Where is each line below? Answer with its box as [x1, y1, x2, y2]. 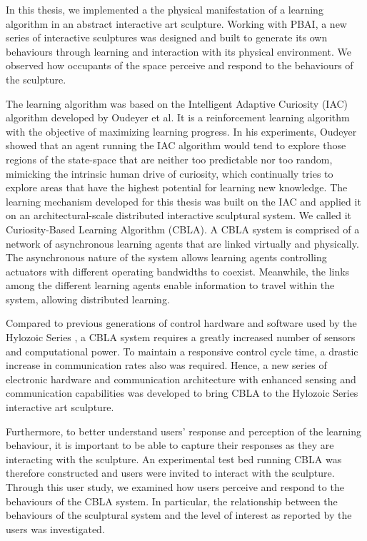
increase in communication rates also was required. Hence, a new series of [6, 358, 327, 373]
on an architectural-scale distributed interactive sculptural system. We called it [6, 208, 351, 223]
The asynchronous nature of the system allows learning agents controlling [6, 250, 327, 265]
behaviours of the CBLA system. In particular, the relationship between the [6, 493, 338, 508]
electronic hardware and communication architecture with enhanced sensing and [6, 371, 356, 386]
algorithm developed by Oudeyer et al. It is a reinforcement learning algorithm [6, 110, 350, 125]
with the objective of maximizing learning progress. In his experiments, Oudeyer [6, 123, 357, 138]
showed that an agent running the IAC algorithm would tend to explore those [6, 138, 346, 153]
